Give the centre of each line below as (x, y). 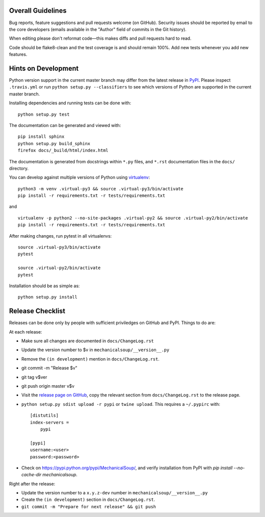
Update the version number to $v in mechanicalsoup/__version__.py (95, 350)
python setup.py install (48, 297)
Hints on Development (44, 68)
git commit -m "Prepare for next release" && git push (89, 506)
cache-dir (31, 475)
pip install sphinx (41, 137)
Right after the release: (32, 484)
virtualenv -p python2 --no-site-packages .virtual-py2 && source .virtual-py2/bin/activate (133, 218)
